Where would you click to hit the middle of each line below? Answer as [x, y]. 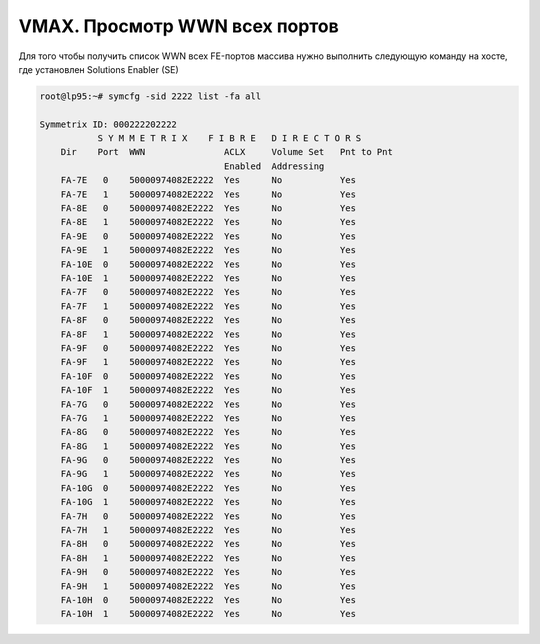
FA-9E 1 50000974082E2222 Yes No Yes [208, 250]
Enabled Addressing [274, 166]
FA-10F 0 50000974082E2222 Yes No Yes [208, 376]
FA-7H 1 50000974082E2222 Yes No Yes [208, 530]
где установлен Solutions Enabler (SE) [98, 69]
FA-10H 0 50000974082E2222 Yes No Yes [208, 599]
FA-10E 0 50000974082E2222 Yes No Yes [208, 264]
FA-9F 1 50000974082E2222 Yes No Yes [208, 362]
